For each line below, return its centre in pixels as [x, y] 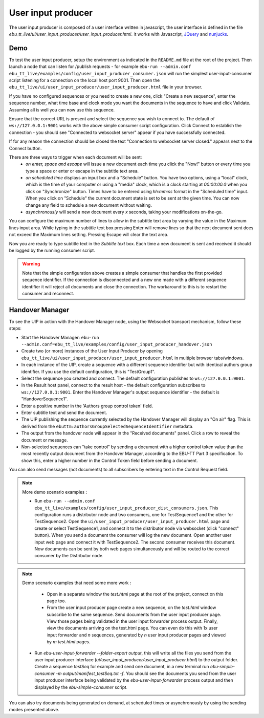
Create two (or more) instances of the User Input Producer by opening [92, 351]
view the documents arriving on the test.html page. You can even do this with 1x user [132, 628]
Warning [31, 264]
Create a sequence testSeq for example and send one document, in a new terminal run [122, 667]
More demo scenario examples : [55, 492]
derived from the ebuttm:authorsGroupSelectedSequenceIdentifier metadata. [107, 426]
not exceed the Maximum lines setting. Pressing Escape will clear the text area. [89, 235]
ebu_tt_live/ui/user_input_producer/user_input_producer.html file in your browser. [106, 87]
